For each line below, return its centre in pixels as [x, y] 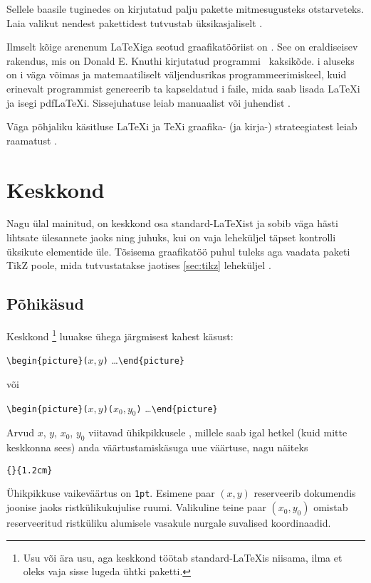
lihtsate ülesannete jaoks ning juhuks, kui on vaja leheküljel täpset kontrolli [171, 237]
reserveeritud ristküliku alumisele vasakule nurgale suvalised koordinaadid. [169, 523]
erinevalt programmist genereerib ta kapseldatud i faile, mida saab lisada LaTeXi [183, 88]
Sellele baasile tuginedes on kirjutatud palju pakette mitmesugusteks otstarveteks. [185, 9]
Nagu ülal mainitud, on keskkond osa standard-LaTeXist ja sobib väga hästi [172, 223]
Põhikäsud [45, 304]
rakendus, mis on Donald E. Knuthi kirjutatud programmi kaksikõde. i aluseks [181, 60]
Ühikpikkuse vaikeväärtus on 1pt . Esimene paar [111, 493]
